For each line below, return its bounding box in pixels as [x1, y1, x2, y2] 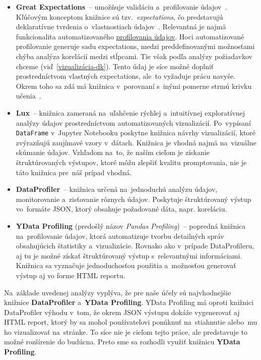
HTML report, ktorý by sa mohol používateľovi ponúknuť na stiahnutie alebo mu [4, 317, 257, 327]
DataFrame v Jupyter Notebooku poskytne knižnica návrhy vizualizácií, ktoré [16, 127, 255, 138]
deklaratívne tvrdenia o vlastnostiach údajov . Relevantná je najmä [16, 21, 226, 32]
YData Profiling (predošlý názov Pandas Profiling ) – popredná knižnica [16, 220, 246, 231]
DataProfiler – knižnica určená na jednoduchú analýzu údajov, [16, 184, 218, 194]
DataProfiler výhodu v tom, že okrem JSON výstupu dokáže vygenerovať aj [4, 306, 240, 317]
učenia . [16, 90, 41, 101]
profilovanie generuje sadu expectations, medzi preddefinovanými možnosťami [16, 41, 255, 52]
